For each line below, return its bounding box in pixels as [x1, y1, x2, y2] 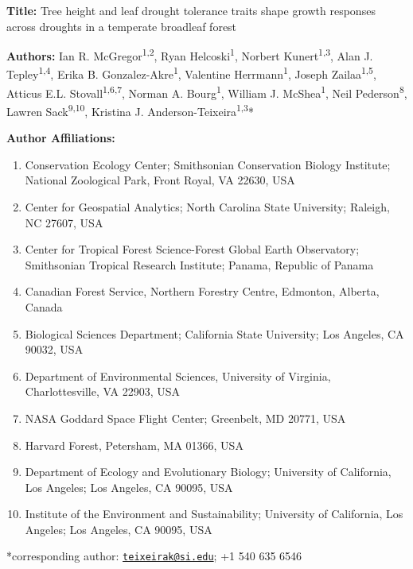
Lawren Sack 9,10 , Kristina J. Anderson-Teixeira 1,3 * [6, 100, 254, 119]
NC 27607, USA [25, 214, 103, 230]
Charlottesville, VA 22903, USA [25, 383, 180, 400]
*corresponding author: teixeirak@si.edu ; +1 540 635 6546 [6, 548, 302, 564]
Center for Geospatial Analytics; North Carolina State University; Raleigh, [25, 198, 390, 215]
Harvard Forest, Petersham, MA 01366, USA [25, 436, 244, 453]
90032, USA [25, 341, 84, 358]
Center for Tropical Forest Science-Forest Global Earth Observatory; [25, 241, 360, 257]
